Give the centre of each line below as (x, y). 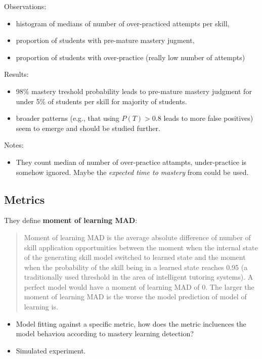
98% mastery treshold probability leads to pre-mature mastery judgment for (134, 91)
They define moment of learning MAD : (71, 220)
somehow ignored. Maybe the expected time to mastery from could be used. (132, 172)
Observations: (25, 6)
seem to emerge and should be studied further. (88, 128)
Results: (16, 74)
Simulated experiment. (51, 350)
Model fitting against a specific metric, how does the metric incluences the (131, 323)
